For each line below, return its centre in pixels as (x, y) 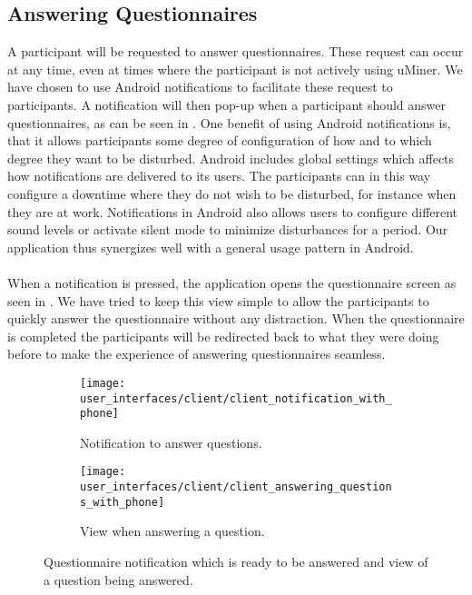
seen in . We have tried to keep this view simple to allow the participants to (218, 300)
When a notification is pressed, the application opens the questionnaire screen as (232, 282)
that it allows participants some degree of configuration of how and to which (220, 140)
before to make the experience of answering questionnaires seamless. (197, 354)
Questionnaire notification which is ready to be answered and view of (236, 562)
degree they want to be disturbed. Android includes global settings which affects (231, 158)
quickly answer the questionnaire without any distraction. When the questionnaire (236, 318)
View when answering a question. (172, 531)
